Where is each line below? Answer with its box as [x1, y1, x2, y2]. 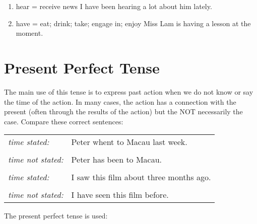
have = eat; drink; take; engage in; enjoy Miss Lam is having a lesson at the [16, 18, 251, 28]
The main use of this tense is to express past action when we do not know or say [4, 86, 253, 97]
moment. [16, 28, 43, 38]
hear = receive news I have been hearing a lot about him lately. [16, 1, 212, 11]
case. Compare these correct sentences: [4, 116, 123, 126]
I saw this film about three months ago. [71, 171, 211, 183]
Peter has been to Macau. [71, 154, 162, 166]
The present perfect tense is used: [4, 210, 108, 221]
